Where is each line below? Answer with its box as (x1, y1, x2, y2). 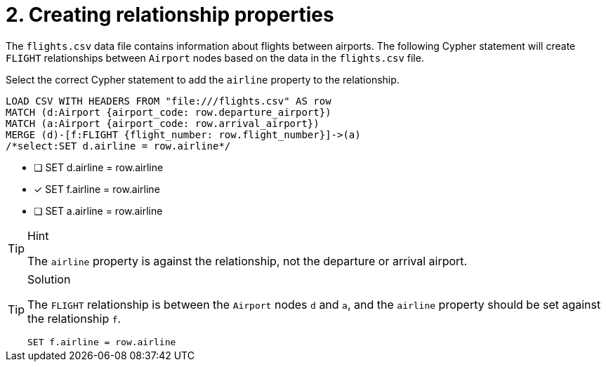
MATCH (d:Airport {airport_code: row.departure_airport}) (6, 106, 331, 118)
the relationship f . (27, 311, 121, 326)
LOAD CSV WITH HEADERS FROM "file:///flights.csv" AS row (6, 95, 331, 107)
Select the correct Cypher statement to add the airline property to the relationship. (6, 73, 400, 86)
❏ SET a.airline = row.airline (34, 204, 163, 217)
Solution (27, 272, 71, 286)
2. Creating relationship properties (6, 3, 334, 27)
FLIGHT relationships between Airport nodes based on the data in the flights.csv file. (6, 51, 424, 64)
